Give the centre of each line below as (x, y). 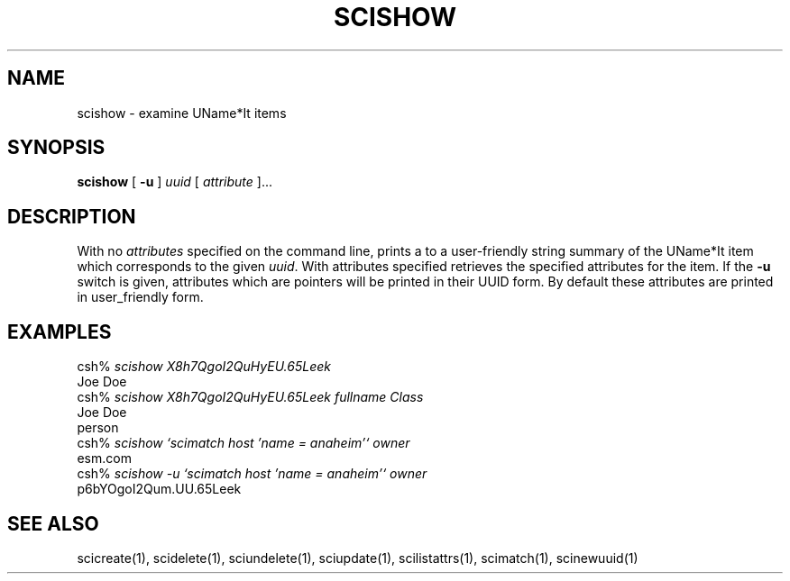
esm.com (104, 458)
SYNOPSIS (56, 148)
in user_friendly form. (140, 297)
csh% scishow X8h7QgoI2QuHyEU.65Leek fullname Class (250, 397)
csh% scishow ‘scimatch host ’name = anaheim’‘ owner (243, 443)
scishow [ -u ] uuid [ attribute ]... (175, 182)
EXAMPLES (60, 331)
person (98, 428)
